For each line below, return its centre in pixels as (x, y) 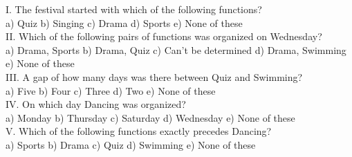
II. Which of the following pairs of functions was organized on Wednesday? (164, 36)
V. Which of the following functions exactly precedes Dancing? (139, 131)
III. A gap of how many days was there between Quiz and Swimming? (154, 76)
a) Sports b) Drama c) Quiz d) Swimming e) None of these (131, 144)
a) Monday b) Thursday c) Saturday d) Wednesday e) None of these (150, 117)
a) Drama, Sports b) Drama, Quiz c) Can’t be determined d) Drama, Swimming (176, 49)
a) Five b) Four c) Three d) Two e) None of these (111, 90)
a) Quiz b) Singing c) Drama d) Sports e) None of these (124, 22)
